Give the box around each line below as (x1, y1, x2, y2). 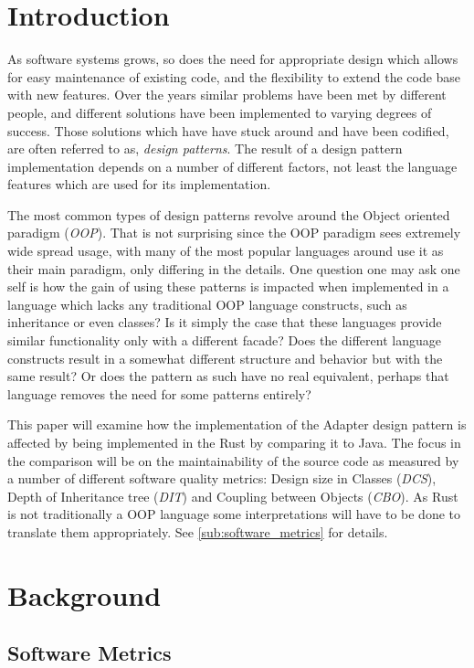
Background (7, 576, 162, 613)
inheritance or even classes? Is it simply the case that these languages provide (7, 313, 442, 332)
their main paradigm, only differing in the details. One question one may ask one (7, 259, 460, 278)
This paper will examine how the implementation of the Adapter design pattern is (7, 415, 467, 434)
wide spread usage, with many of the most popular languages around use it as (7, 241, 444, 260)
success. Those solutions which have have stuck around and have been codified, (7, 121, 449, 140)
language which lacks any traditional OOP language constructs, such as (7, 294, 407, 313)
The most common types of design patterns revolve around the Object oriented (7, 205, 450, 224)
